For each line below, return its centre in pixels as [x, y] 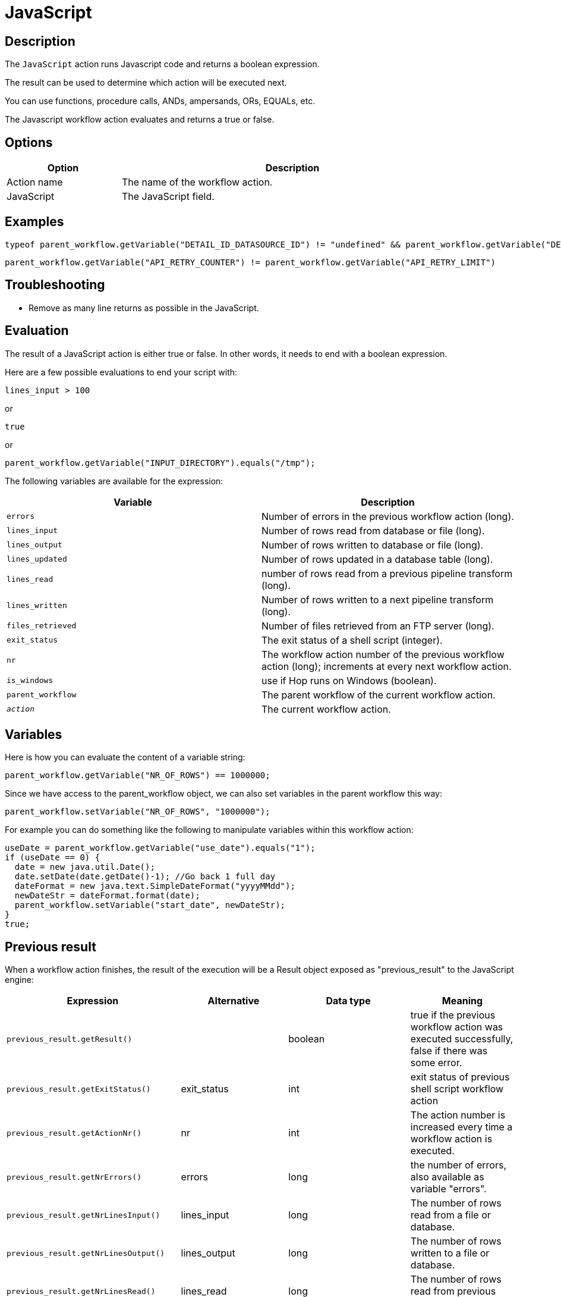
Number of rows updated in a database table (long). [377, 559]
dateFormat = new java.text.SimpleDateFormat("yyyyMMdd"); [155, 886]
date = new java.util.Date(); [85, 867]
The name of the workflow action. [197, 182]
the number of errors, [458, 1165]
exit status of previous [460, 1077]
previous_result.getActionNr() [74, 1133]
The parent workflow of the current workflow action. [379, 695]
